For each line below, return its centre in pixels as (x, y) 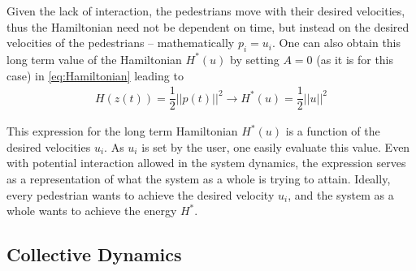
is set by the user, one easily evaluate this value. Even (276, 146)
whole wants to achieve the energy (92, 211)
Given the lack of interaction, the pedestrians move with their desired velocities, (206, 11)
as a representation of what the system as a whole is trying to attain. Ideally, (199, 179)
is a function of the (333, 131)
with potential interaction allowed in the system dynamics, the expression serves (206, 163)
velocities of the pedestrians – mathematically (121, 43)
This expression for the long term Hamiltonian (122, 131)
